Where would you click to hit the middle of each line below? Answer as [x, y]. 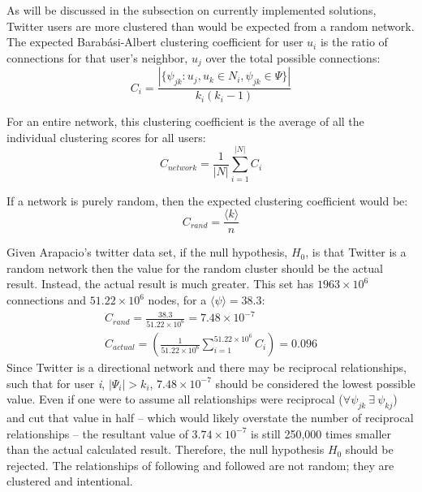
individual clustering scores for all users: [106, 137]
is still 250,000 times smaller [321, 433]
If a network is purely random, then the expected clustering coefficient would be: [207, 200]
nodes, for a [177, 300]
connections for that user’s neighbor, [97, 57]
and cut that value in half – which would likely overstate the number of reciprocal [210, 418]
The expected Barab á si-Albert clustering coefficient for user [155, 42]
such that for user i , [56, 383]
